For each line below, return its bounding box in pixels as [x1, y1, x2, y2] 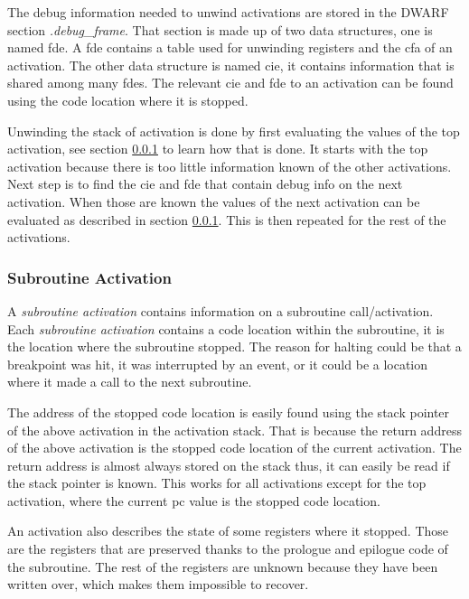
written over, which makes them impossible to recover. [7, 575, 309, 594]
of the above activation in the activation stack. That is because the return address [7, 420, 462, 439]
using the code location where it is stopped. [7, 90, 249, 109]
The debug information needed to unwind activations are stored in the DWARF [7, 3, 449, 21]
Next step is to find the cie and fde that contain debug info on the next [7, 174, 403, 193]
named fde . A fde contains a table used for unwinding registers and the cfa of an [7, 38, 453, 57]
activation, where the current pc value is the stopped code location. [7, 491, 380, 510]
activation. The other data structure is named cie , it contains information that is [7, 55, 455, 74]
